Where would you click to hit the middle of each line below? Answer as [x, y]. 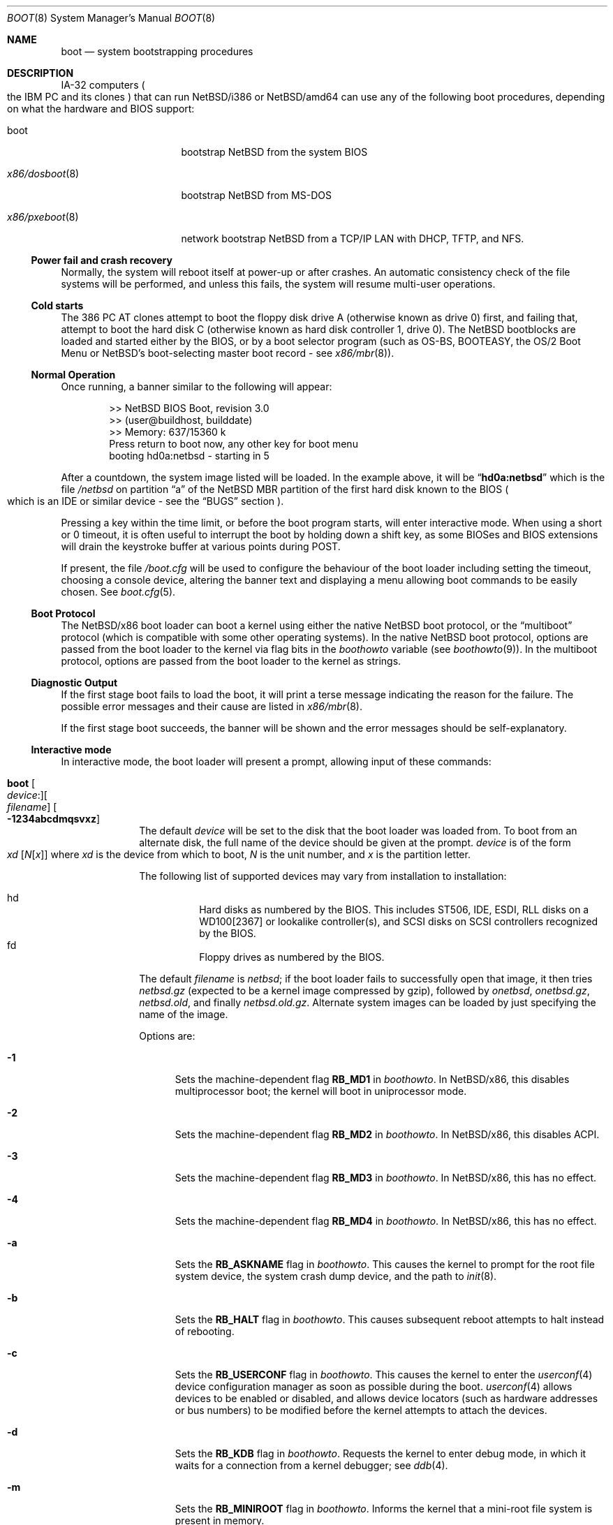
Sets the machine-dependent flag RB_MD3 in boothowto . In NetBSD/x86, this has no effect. [386, 1178]
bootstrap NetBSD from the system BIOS [274, 152]
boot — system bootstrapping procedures [157, 51]
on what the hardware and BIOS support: [101, 109]
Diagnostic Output [74, 683]
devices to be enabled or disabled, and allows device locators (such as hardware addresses [386, 1398]
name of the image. [184, 1014]
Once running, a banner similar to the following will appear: [197, 386]
